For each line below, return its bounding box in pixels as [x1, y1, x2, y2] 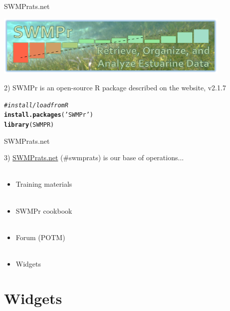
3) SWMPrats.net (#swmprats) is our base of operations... [4, 152, 184, 163]
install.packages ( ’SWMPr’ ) [4, 111, 94, 119]
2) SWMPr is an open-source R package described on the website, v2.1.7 [4, 82, 226, 93]
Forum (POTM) [15, 232, 65, 242]
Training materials [15, 179, 72, 189]
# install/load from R [4, 101, 68, 109]
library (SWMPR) [4, 121, 54, 128]
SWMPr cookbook [15, 205, 72, 216]
